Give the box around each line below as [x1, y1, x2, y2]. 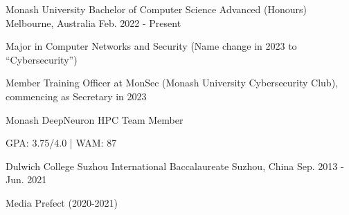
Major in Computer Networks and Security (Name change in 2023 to [6, 39, 297, 53]
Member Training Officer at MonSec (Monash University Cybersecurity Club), [6, 75, 338, 90]
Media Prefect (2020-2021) [6, 195, 118, 209]
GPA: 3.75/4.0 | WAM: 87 [6, 135, 117, 150]
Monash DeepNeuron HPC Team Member [6, 112, 184, 127]
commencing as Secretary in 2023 [6, 88, 147, 103]
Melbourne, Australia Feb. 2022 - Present [6, 15, 181, 30]
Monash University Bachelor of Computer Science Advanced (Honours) [6, 2, 307, 16]
